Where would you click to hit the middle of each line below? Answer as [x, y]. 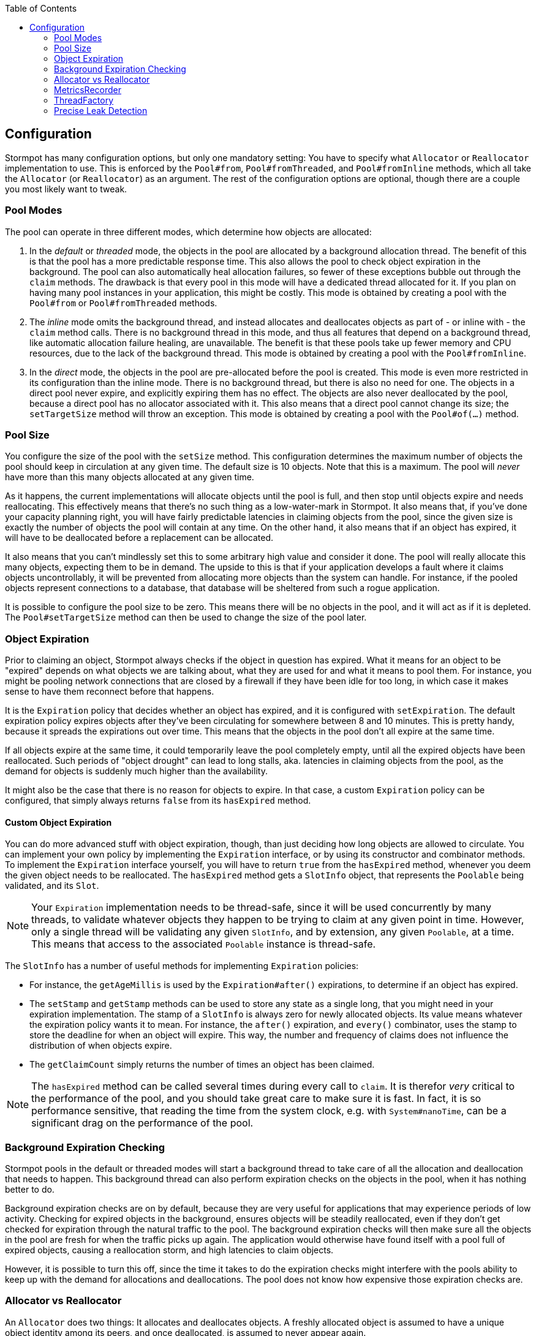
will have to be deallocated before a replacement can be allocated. [139, 538]
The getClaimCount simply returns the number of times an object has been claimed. [202, 1065]
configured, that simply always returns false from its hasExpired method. [158, 801]
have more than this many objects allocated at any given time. [130, 477]
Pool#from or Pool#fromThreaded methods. [123, 303]
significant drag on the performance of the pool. [142, 1123]
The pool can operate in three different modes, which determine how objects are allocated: [188, 232]
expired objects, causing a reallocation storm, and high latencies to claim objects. [169, 1250]
